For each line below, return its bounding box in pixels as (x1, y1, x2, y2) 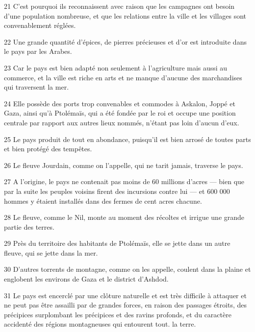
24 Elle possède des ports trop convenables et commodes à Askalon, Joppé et (4, 98, 235, 108)
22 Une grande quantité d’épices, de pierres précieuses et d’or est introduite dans (4, 36, 247, 47)
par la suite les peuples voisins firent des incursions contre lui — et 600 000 (4, 186, 230, 196)
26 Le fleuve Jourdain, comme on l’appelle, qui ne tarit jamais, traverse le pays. (4, 160, 243, 170)
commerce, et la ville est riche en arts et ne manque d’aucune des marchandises (4, 72, 242, 82)
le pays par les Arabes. (4, 46, 72, 56)
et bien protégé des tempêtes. (4, 143, 92, 154)
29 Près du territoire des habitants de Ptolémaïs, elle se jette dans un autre (4, 238, 230, 248)
